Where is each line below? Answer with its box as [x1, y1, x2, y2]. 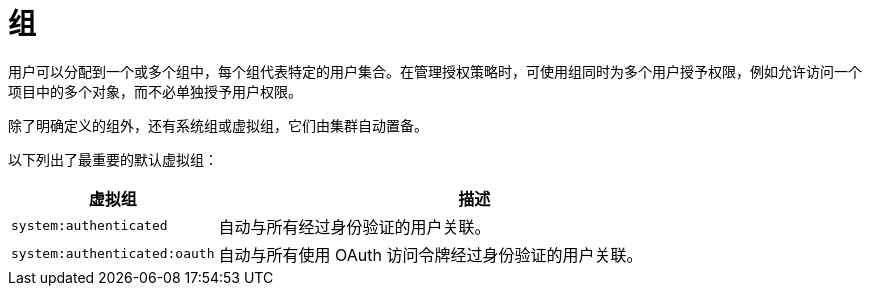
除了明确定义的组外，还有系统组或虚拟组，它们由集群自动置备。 [8, 116, 428, 134]
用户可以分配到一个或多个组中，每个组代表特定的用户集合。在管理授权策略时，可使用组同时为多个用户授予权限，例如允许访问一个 [8, 62, 862, 80]
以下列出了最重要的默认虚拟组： [8, 150, 218, 168]
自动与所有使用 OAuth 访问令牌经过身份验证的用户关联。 [218, 244, 643, 265]
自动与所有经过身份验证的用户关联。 [218, 216, 491, 237]
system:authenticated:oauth [11, 246, 215, 262]
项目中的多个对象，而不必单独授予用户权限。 [8, 82, 302, 100]
